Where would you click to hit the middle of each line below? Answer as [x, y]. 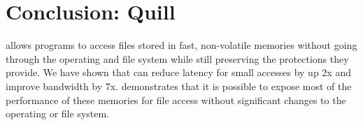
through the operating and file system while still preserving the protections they [177, 58]
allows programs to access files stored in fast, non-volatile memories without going [181, 45]
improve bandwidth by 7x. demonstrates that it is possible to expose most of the [179, 86]
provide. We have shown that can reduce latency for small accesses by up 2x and [178, 72]
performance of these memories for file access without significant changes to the [176, 100]
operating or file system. [58, 113]
